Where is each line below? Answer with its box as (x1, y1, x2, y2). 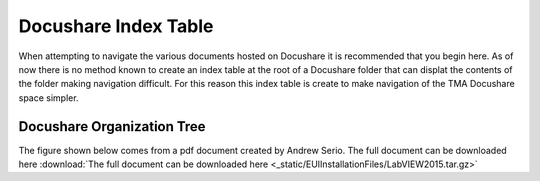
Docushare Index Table (18, 15, 214, 37)
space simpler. (18, 91, 79, 104)
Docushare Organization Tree (18, 118, 206, 135)
